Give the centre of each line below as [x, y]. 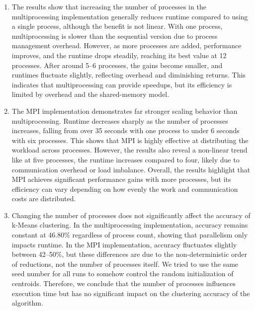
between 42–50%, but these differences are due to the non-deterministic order [129, 254]
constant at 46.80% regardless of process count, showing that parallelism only [130, 235]
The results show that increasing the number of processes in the [109, 6]
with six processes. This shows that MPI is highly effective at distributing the [130, 140]
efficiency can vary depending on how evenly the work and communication [125, 189]
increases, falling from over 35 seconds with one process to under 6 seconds [126, 130]
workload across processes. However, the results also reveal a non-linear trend [129, 150]
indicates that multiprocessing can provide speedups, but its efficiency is [122, 84]
